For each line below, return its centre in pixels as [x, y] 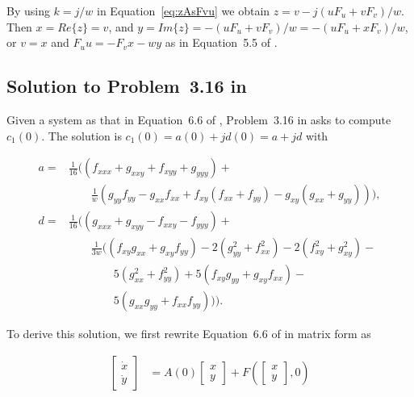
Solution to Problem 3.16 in [127, 86]
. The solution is [82, 135]
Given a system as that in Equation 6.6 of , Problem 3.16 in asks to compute [199, 119]
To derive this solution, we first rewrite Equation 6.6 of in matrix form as [189, 334]
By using [28, 10]
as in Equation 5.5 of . [221, 42]
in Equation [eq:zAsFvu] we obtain [184, 10]
